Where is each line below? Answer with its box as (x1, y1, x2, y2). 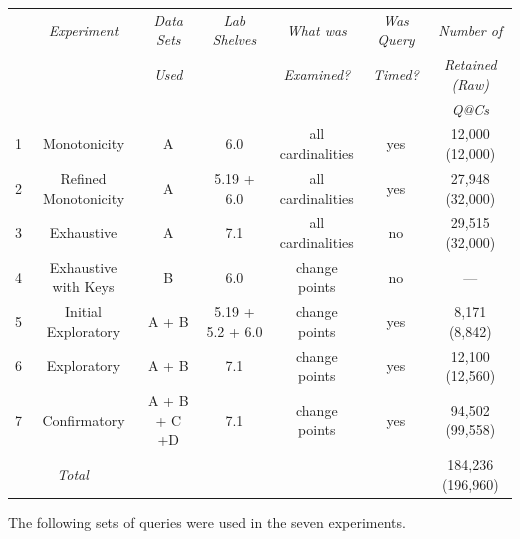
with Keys (52, 276, 115, 297)
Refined (60, 167, 107, 188)
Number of (438, 19, 503, 40)
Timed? (373, 63, 419, 84)
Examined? (283, 63, 351, 84)
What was (286, 19, 347, 40)
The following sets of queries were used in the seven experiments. (8, 511, 406, 532)
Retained (443, 54, 497, 75)
